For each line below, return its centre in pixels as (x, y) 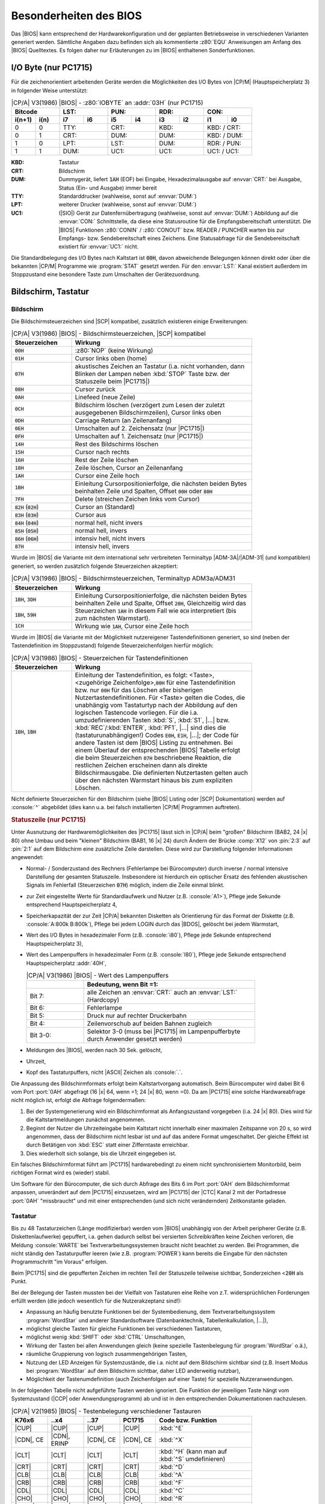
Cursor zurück (95, 389)
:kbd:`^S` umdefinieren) (192, 1459)
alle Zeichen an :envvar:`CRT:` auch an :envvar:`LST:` (162, 993)
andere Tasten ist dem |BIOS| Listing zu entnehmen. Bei (154, 742)
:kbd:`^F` (172, 1482)
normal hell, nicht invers (109, 523)
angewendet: (27, 857)
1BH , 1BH (25, 731)
